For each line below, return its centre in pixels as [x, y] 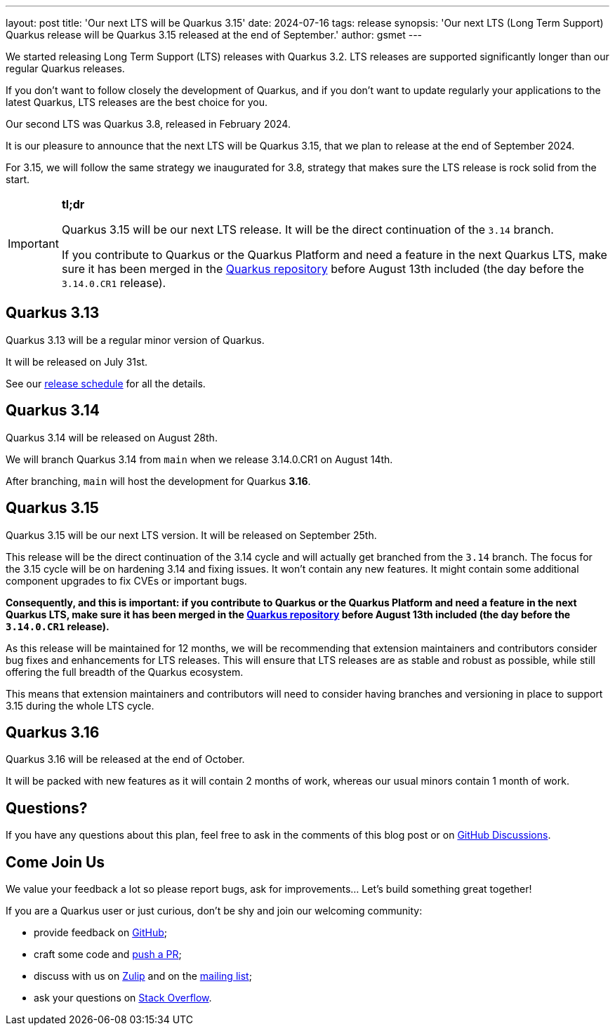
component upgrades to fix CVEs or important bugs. [126, 580]
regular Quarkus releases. [65, 68]
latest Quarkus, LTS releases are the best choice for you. [137, 102]
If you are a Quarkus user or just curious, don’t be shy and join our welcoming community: [214, 911]
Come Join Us [55, 862]
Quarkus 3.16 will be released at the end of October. [125, 759]
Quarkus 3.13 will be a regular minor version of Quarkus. [135, 340]
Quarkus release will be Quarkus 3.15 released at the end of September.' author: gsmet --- [214, 35]
